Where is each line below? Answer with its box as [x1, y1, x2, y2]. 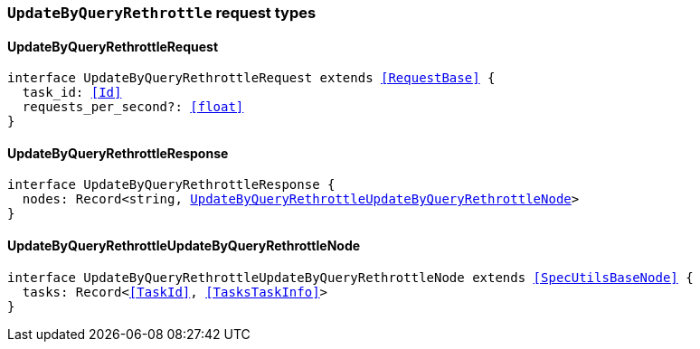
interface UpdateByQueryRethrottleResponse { [7, 177, 336, 193]
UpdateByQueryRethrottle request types [7, 4, 317, 22]
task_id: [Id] [22, 85, 122, 100]
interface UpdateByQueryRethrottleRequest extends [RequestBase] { [7, 71, 496, 86]
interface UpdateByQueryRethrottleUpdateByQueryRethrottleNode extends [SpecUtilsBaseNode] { [7, 269, 694, 285]
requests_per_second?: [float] [22, 99, 244, 115]
